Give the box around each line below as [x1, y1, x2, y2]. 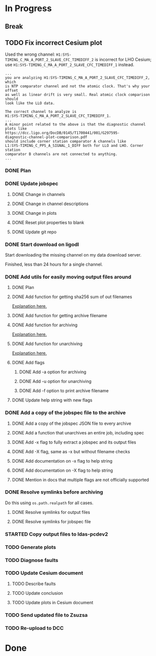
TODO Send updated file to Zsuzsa [5, 611, 88, 618]
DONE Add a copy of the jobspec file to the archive [5, 409, 126, 416]
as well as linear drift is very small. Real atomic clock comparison [5, 93, 150, 97]
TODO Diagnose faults [5, 557, 58, 563]
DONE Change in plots [12, 210, 57, 216]
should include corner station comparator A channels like [5, 139, 127, 144]
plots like [5, 127, 27, 131]
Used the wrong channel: [5, 51, 56, 57]
